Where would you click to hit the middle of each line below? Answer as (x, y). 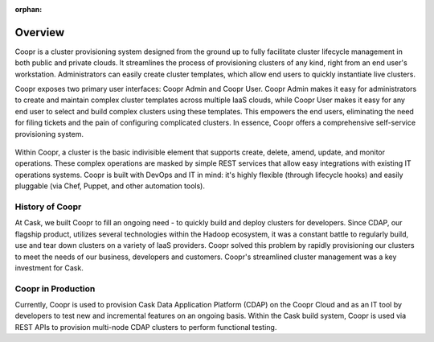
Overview (40, 32)
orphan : (29, 9)
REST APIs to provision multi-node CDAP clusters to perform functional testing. (146, 327)
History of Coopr (48, 207)
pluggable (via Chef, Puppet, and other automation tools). (110, 186)
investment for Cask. (49, 268)
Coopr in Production (55, 288)
